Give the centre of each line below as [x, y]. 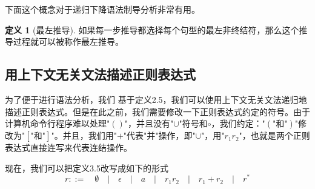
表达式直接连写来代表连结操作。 [68, 148]
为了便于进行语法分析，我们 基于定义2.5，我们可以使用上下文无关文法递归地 [156, 99]
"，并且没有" [149, 123]
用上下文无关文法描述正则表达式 [100, 74]
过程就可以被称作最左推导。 [68, 41]
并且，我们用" [90, 135]
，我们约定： [237, 123]
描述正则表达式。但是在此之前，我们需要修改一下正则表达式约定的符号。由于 [157, 111]
